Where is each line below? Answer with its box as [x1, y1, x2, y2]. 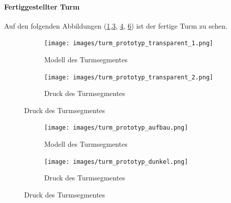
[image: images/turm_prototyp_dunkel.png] [44, 158, 188, 165]
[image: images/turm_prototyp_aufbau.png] [44, 124, 188, 132]
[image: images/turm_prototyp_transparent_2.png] [44, 73, 213, 81]
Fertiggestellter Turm [4, 1, 80, 12]
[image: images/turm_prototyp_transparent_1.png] [44, 40, 213, 47]
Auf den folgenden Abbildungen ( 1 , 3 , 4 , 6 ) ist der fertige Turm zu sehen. [4, 20, 227, 31]
